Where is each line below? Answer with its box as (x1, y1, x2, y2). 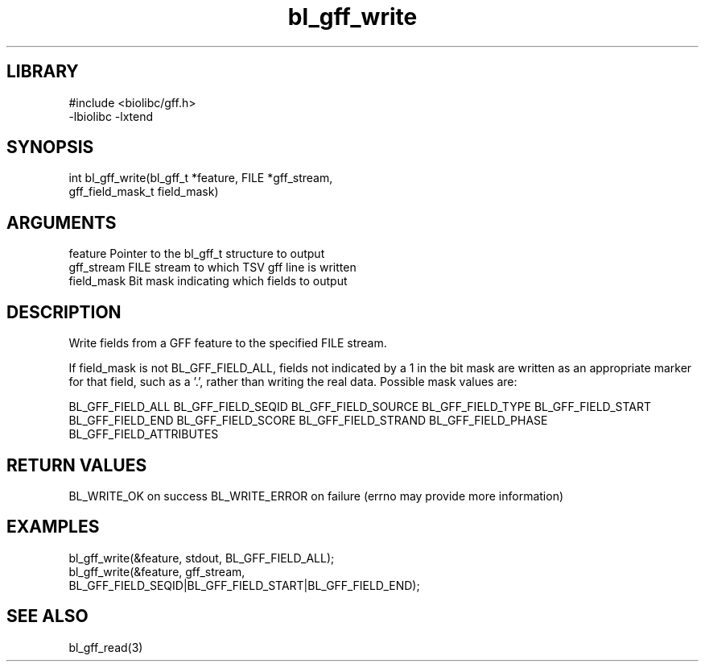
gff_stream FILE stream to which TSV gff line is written (68, 260, 357, 275)
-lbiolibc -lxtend (68, 109, 154, 123)
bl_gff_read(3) (68, 640, 143, 654)
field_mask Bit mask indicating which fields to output (68, 274, 348, 288)
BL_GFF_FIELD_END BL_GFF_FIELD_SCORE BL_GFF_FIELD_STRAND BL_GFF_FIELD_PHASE (68, 413, 548, 428)
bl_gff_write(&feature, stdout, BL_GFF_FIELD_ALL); (68, 550, 335, 565)
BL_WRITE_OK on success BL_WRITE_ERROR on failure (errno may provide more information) (68, 488, 564, 503)
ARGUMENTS (6, 212, 117, 233)
